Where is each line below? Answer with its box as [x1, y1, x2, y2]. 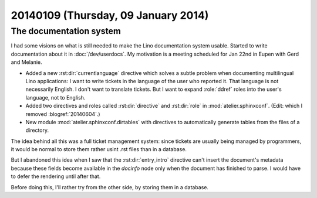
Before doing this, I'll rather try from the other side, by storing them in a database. [11, 183, 208, 190]
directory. [25, 127, 49, 134]
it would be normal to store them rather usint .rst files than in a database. [11, 146, 187, 153]
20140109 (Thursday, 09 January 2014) [11, 9, 209, 22]
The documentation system [11, 26, 122, 36]
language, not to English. [25, 94, 86, 101]
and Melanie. [11, 59, 42, 66]
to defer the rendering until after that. [11, 173, 101, 180]
